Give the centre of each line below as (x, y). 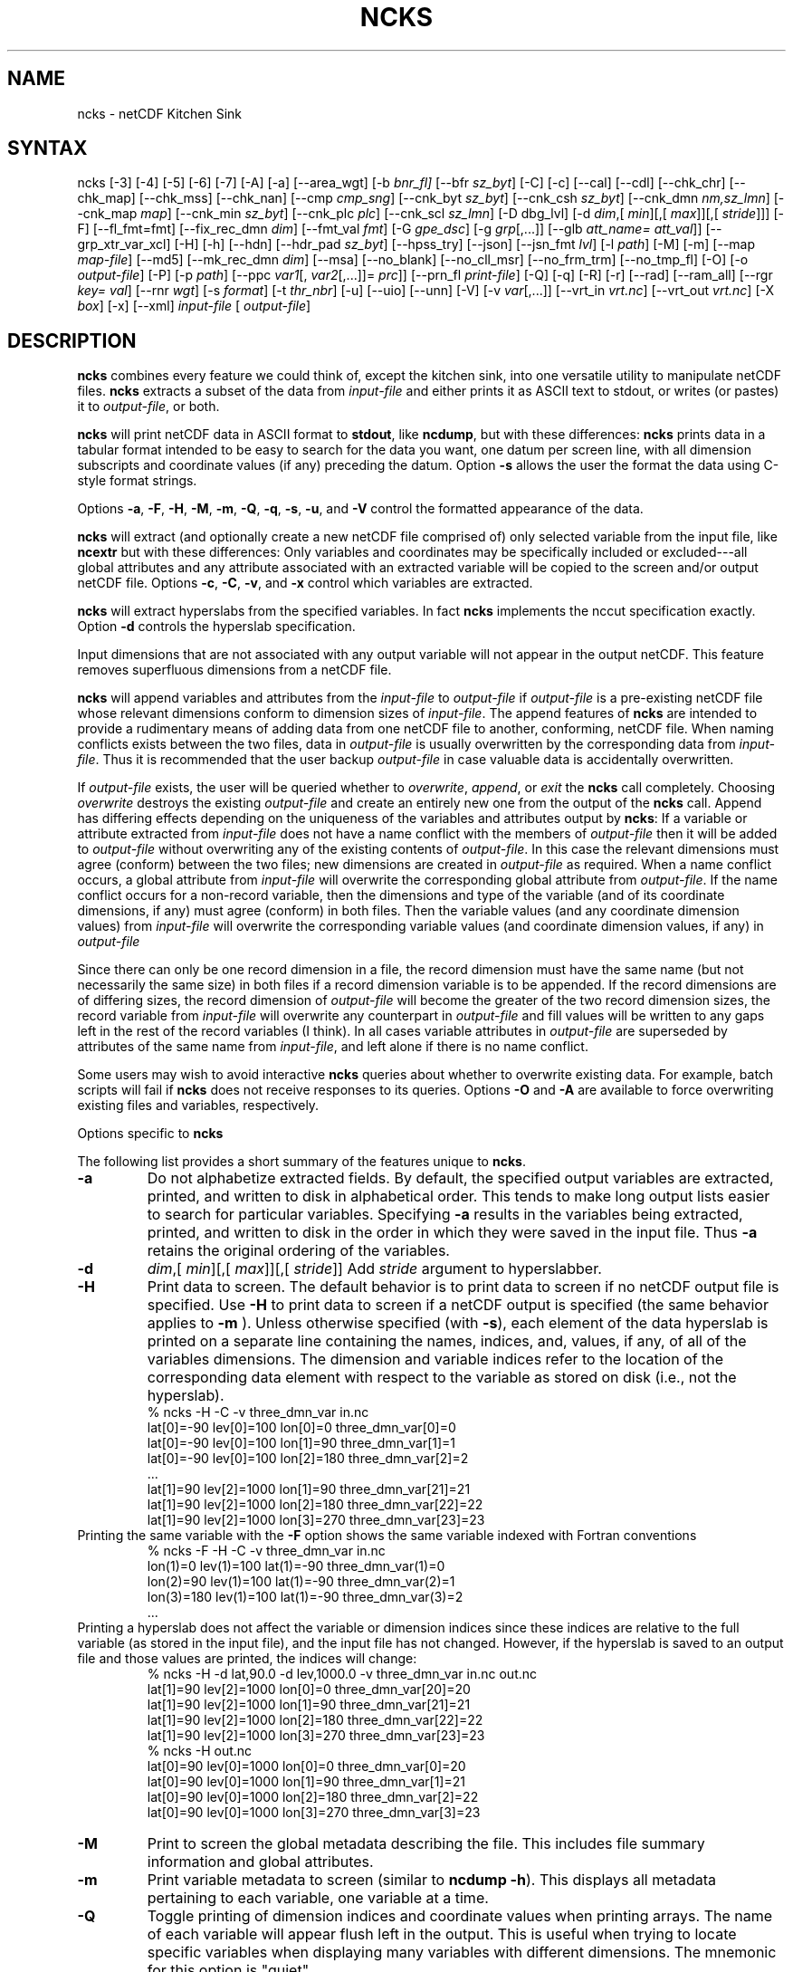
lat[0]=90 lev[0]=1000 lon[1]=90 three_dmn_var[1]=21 (306, 1782)
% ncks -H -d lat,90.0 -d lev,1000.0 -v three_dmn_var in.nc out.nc (342, 1674)
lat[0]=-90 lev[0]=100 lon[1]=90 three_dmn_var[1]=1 (301, 1443)
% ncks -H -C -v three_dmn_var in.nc (258, 1412)
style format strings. (137, 481)
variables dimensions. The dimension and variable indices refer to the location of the (435, 1359)
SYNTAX (48, 148)
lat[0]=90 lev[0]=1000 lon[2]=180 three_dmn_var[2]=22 (313, 1797)
